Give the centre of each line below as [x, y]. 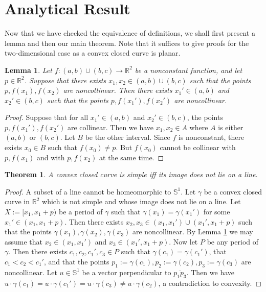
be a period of [81, 212]
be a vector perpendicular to [127, 272]
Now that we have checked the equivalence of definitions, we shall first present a [130, 33]
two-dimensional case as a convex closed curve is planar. [93, 53]
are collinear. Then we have [110, 127]
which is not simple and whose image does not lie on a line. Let [141, 201]
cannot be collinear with [198, 147]
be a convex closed [233, 191]
